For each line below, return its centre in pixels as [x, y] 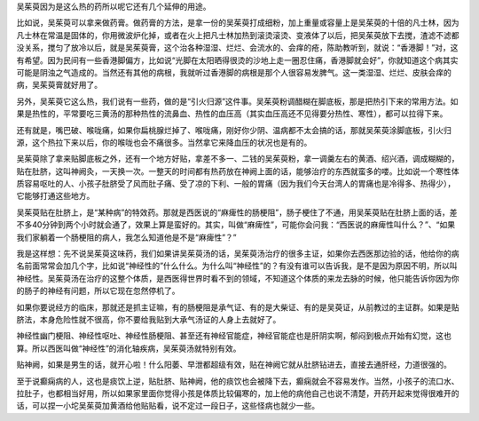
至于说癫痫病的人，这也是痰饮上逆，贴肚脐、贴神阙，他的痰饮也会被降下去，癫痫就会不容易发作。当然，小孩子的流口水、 [238, 381]
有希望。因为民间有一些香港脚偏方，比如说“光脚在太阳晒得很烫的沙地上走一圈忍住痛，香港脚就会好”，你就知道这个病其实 [237, 60]
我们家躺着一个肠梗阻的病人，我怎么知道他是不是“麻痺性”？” [126, 237]
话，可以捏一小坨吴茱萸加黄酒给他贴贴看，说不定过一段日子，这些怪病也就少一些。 [168, 406]
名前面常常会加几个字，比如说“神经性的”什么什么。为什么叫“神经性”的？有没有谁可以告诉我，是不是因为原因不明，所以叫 [237, 266]
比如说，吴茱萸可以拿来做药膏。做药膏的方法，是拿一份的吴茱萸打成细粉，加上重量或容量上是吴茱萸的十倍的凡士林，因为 [238, 23]
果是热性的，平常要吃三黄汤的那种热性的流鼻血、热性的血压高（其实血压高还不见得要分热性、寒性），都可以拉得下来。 [232, 114]
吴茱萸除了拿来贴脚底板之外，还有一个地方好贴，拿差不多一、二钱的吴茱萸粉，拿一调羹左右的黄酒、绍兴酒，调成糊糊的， [238, 159]
